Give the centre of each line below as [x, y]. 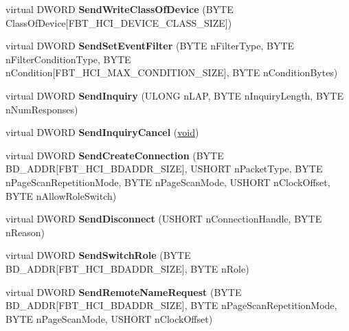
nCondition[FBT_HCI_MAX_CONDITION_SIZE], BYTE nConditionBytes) [172, 72]
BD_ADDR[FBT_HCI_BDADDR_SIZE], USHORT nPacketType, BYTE [164, 169]
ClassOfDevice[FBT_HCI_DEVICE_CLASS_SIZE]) [119, 22]
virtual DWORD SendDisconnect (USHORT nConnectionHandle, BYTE [164, 219]
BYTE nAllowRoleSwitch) [61, 195]
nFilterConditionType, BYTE [68, 59]
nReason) [25, 232]
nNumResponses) [42, 109]
